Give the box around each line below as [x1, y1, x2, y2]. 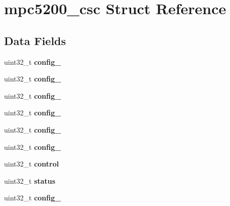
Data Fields [4, 32, 66, 48]
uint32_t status [4, 175, 56, 186]
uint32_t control [4, 158, 59, 169]
